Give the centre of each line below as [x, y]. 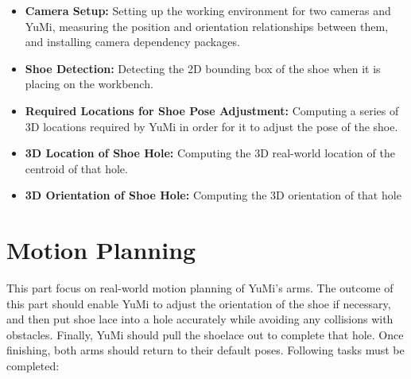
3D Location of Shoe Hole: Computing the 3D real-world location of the [210, 153]
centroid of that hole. [76, 168]
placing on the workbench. [89, 84]
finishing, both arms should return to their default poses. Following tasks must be [205, 350]
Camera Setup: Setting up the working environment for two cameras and [208, 10]
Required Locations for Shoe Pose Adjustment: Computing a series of [212, 110]
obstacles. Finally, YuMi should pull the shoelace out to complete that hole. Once [205, 334]
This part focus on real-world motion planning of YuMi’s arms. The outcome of [200, 288]
